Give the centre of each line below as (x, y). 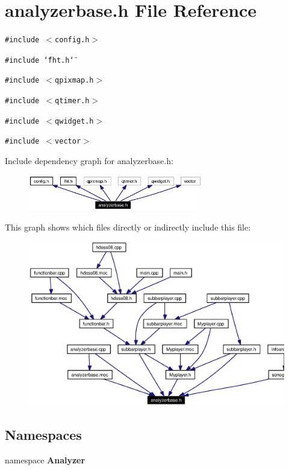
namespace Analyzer (45, 459)
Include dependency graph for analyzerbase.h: (89, 161)
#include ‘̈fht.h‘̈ (39, 60)
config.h (72, 40)
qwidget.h (74, 121)
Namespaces (43, 434)
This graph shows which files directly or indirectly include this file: (128, 227)
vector (68, 141)
